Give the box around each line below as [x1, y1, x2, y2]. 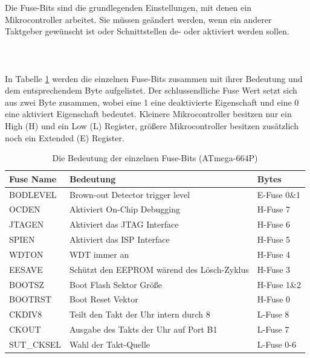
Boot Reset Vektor [69, 293, 138, 305]
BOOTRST [9, 293, 51, 305]
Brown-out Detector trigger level [69, 188, 190, 200]
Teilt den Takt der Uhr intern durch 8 [69, 308, 210, 321]
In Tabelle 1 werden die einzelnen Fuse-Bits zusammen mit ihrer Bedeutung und [5, 72, 303, 85]
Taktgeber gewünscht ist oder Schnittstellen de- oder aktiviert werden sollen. [5, 25, 289, 37]
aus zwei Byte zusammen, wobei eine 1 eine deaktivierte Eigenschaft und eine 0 [5, 95, 299, 108]
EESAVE [9, 263, 43, 275]
